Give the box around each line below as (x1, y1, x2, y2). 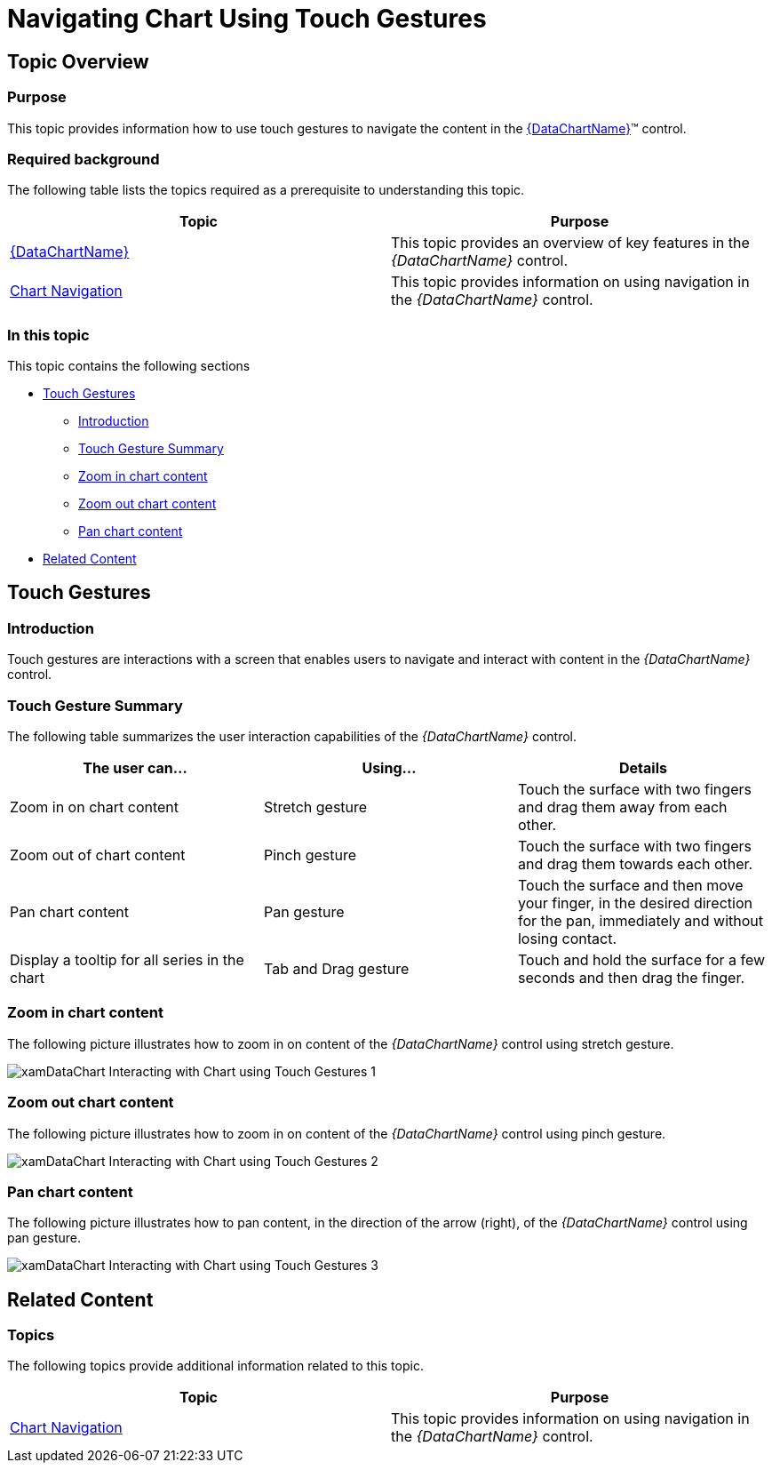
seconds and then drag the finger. (517, 969, 745, 987)
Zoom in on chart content (10, 798, 179, 817)
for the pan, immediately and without (517, 912, 763, 931)
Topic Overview (7, 50, 149, 73)
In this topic (7, 325, 90, 344)
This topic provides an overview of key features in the (391, 234, 750, 252)
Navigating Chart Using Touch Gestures (7, 4, 487, 34)
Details (619, 759, 667, 778)
